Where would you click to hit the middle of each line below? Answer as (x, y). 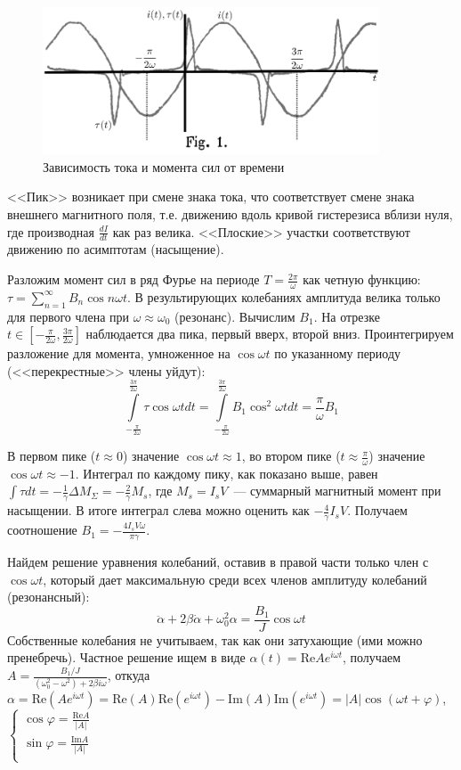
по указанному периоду (338, 353)
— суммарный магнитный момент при (337, 491)
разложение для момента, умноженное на (119, 353)
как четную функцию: (362, 279)
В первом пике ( (52, 456)
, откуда (129, 675)
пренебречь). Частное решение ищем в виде (126, 657)
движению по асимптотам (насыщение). (116, 249)
